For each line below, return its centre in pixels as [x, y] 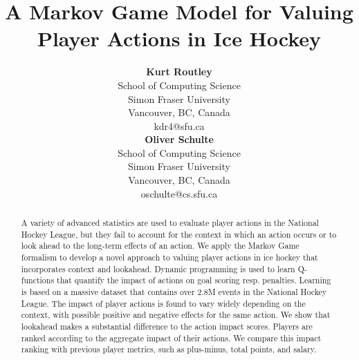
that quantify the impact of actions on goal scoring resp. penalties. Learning [194, 280]
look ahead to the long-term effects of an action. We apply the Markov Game [160, 246]
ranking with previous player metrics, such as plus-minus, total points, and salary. [169, 349]
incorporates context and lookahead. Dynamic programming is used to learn [158, 268]
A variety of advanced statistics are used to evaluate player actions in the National [170, 223]
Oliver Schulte [179, 139]
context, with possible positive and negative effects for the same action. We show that [176, 315]
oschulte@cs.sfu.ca [179, 193]
